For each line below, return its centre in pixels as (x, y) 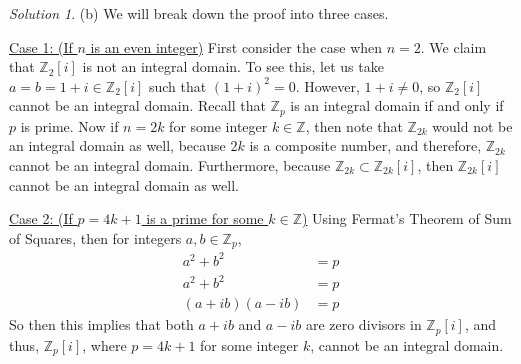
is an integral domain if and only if (397, 105)
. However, (327, 85)
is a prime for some (205, 218)
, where (104, 344)
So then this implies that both (101, 324)
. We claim (453, 46)
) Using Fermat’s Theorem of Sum (406, 218)
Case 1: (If (41, 46)
